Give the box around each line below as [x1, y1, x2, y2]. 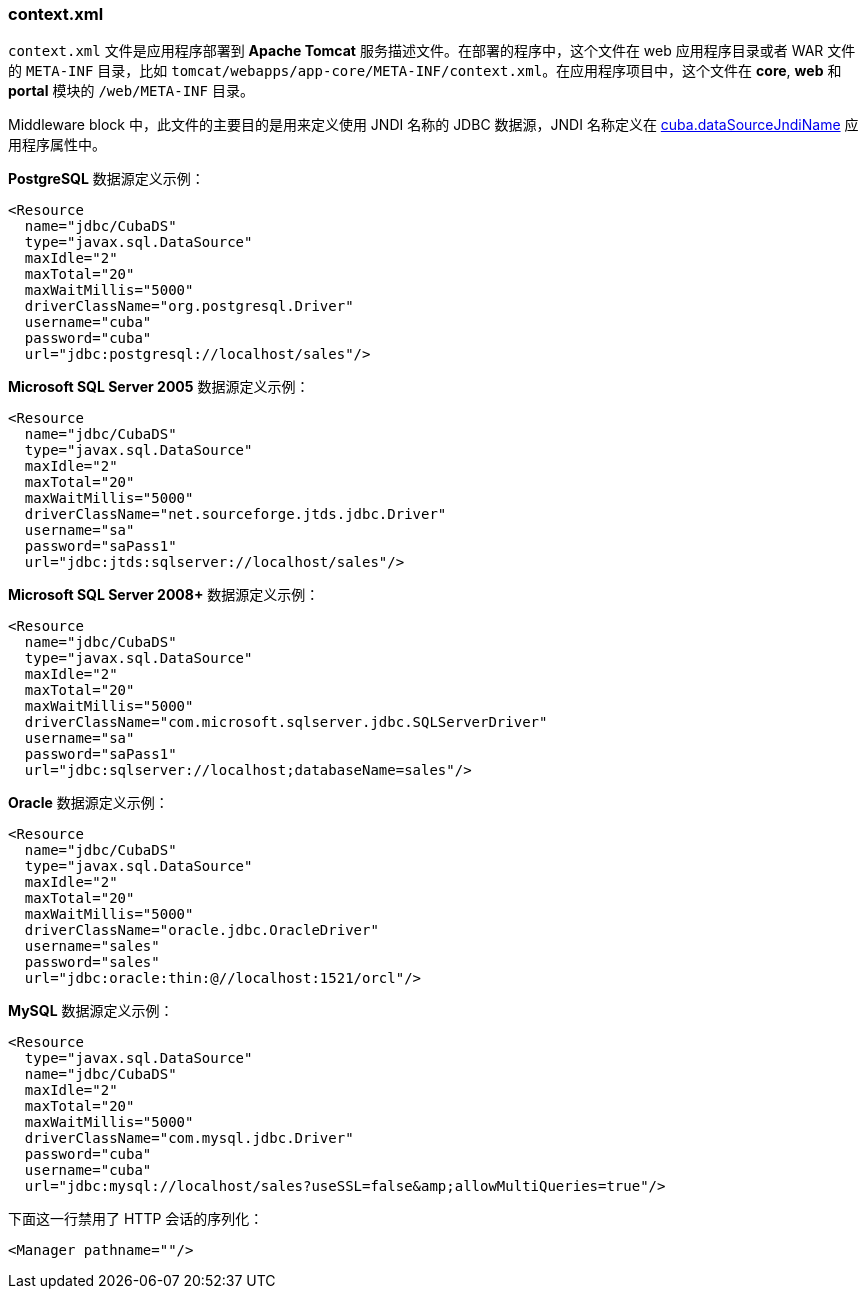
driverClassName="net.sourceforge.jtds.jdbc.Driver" [24, 506, 447, 523]
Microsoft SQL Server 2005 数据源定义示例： [8, 378, 310, 396]
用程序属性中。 [8, 136, 106, 154]
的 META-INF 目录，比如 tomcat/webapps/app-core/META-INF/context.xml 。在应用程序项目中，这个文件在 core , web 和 [8, 62, 842, 80]
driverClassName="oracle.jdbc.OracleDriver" [24, 922, 379, 939]
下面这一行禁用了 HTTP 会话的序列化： [8, 1210, 264, 1228]
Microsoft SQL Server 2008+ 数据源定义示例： [8, 586, 320, 604]
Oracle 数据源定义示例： [8, 794, 169, 812]
